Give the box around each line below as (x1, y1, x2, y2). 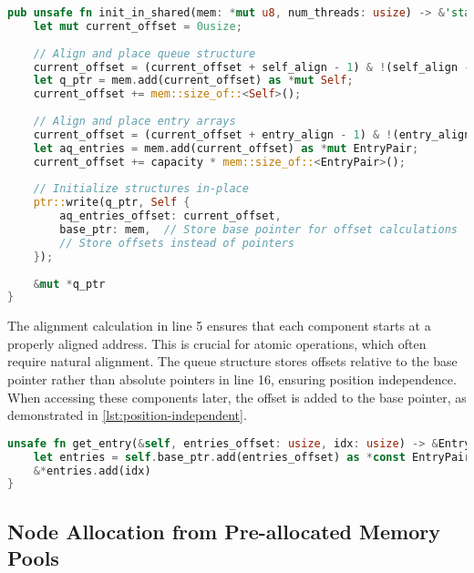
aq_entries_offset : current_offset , (59, 210, 282, 223)
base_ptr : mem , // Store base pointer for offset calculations (59, 223, 459, 236)
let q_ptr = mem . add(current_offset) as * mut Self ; (33, 74, 354, 87)
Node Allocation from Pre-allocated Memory (7, 517, 440, 545)
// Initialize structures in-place (33, 182, 249, 196)
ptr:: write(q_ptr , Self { (33, 196, 191, 210)
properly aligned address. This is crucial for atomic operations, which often (7, 333, 427, 353)
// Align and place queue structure (33, 46, 256, 60)
